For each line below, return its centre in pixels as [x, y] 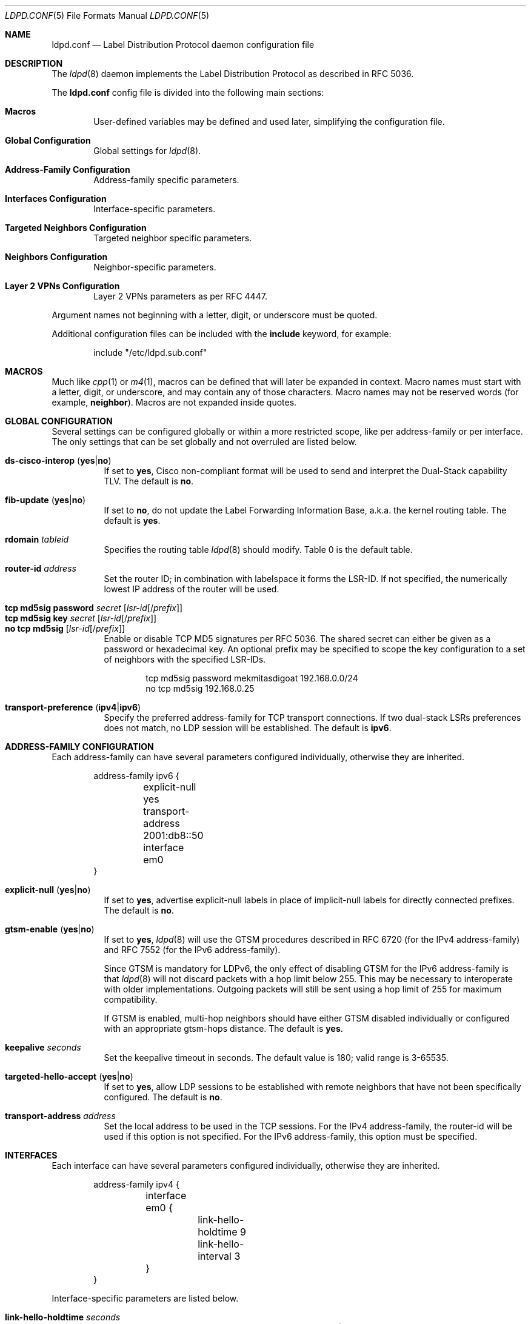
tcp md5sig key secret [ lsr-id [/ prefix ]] [81, 618]
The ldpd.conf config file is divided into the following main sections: [188, 92]
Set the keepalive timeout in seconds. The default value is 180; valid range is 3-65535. [276, 1058]
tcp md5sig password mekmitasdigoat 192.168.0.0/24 [252, 678]
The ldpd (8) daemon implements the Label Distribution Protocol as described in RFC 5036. [233, 74]
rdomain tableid [37, 539]
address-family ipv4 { [136, 1184]
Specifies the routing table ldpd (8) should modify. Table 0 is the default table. [258, 550]
